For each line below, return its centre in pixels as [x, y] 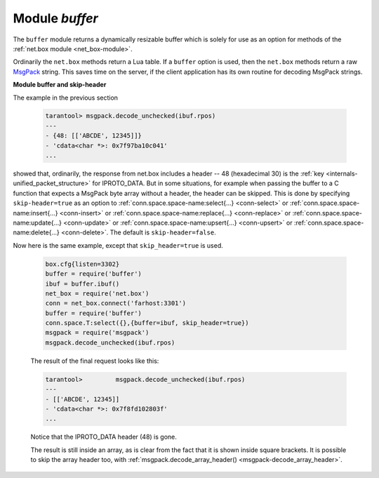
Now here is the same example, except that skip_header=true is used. [118, 245]
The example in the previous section [66, 98]
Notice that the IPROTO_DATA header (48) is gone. [104, 437]
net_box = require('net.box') [97, 293]
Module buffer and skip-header [60, 85]
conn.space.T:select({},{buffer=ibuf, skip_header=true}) [147, 323]
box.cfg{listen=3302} [82, 264]
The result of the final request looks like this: [95, 361]
